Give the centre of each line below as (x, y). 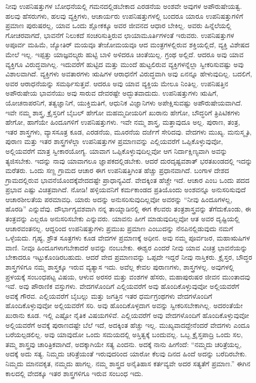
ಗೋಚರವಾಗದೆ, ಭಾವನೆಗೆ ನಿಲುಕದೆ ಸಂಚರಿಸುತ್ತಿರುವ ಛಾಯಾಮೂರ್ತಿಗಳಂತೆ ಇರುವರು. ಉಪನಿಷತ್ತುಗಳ (120, 35)
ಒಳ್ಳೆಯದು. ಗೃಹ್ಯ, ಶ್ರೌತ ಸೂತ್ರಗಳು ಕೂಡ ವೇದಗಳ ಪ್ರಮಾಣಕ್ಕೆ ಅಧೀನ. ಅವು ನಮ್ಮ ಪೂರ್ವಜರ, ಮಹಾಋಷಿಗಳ (128, 238)
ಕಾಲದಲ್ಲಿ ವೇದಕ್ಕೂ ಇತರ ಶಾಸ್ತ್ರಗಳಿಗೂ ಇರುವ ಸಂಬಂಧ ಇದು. (74, 373)
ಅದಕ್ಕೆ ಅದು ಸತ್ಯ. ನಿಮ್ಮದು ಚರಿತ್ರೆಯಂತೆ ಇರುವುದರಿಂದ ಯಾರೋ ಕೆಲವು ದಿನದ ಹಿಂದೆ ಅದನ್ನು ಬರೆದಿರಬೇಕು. (126, 354)
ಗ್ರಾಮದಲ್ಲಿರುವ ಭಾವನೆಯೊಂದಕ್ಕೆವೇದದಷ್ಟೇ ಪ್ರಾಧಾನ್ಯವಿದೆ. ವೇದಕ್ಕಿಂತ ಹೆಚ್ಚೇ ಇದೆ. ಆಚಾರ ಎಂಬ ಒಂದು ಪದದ (128, 180)
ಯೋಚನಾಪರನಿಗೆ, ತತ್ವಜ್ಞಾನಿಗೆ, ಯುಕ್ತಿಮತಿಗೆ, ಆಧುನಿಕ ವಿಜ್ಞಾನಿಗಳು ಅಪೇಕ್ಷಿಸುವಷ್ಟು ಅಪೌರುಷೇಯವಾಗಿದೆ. (124, 102)
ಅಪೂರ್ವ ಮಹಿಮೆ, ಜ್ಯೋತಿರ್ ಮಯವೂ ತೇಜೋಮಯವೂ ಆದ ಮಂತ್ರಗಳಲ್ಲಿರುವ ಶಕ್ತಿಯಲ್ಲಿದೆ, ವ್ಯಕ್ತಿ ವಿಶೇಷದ (128, 45)
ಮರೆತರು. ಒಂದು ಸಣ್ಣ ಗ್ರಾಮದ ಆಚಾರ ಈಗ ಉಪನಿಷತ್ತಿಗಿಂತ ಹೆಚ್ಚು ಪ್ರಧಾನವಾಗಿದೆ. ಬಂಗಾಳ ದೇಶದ (117, 170)
